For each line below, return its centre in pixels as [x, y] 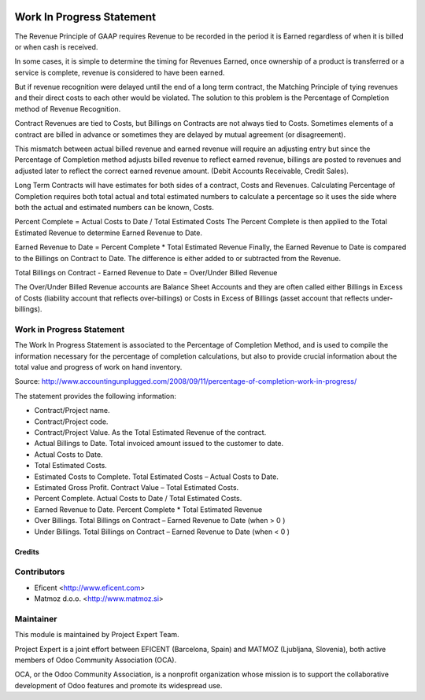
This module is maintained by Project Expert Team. [97, 635]
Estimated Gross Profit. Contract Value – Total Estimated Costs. [137, 487]
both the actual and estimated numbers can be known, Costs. [114, 207]
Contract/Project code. [71, 422]
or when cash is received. [56, 46]
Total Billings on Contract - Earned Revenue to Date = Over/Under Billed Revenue [146, 272]
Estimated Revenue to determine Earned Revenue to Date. [108, 233]
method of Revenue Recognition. [68, 109]
